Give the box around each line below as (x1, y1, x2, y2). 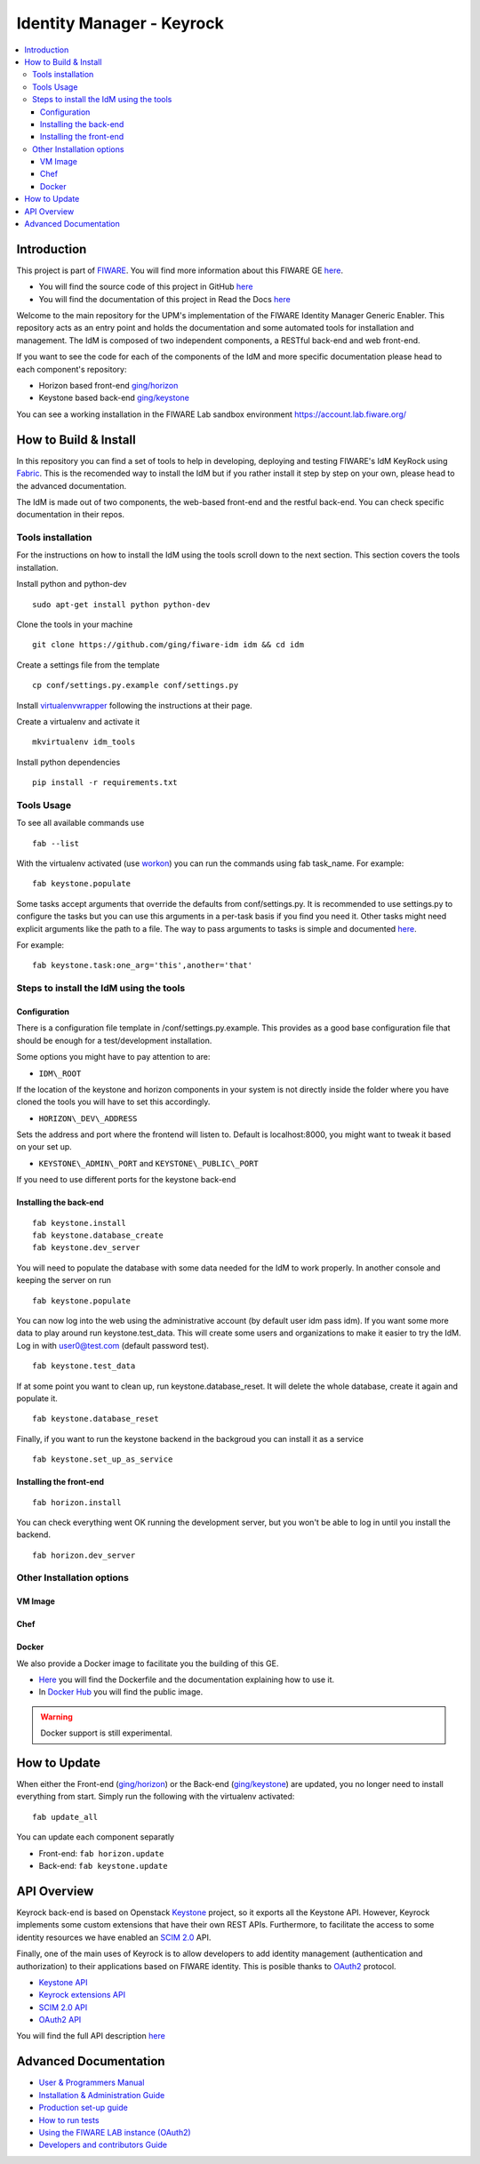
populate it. (16, 1392, 58, 1404)
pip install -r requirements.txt (32, 778, 178, 788)
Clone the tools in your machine (16, 619, 133, 629)
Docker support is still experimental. (40, 1727, 172, 1738)
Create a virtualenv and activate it (16, 716, 140, 726)
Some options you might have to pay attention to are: (16, 1052, 211, 1062)
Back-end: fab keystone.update (38, 1861, 168, 1871)
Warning (40, 1711, 73, 1722)
